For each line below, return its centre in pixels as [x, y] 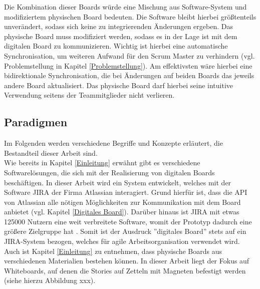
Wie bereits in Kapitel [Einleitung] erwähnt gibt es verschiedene [102, 163]
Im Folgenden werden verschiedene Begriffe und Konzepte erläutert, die [113, 143]
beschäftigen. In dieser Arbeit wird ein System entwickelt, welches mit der [118, 182]
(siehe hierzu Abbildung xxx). [50, 280]
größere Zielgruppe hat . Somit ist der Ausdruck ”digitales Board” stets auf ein [125, 231]
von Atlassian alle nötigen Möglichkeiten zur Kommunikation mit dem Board [122, 202]
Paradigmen [36, 122]
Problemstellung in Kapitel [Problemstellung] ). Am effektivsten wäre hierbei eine [128, 65]
